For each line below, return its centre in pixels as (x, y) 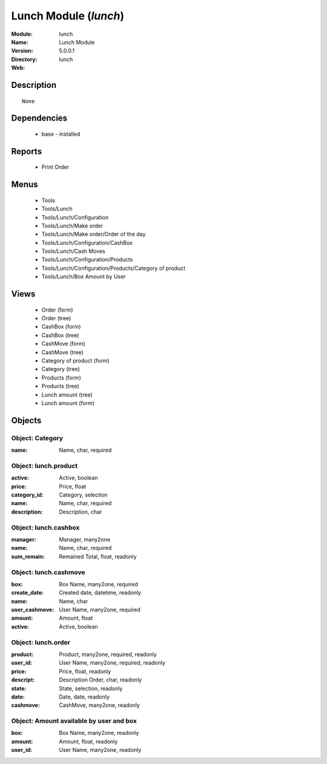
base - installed (61, 134)
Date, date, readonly (84, 697)
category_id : (27, 495)
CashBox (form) (61, 327)
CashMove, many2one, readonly (100, 705)
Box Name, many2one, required (99, 584)
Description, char (81, 512)
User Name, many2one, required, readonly (112, 663)
